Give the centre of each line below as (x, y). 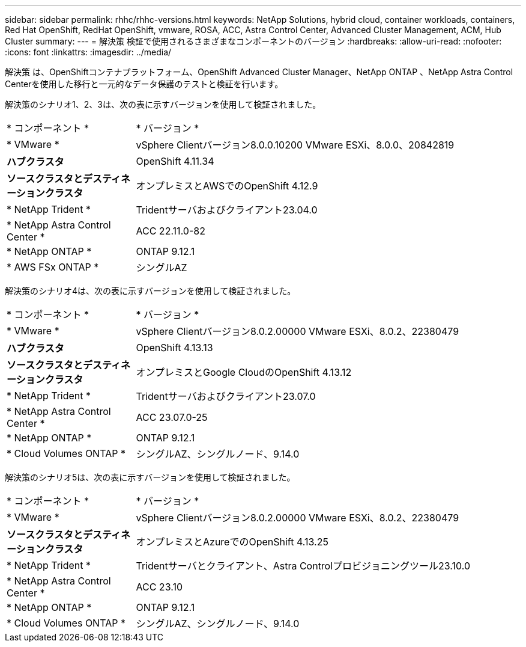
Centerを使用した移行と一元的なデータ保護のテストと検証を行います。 (144, 84)
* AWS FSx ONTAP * (53, 267)
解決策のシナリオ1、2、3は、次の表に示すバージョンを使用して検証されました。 (163, 104)
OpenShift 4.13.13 (174, 348)
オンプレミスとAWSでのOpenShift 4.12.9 (227, 186)
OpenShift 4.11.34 (175, 161)
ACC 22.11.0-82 (171, 231)
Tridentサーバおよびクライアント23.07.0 (226, 396)
